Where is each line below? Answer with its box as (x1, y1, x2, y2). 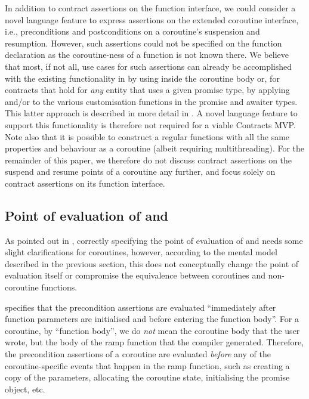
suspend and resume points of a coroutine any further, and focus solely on (5, 165, 276, 178)
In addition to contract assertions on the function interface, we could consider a (5, 2, 296, 14)
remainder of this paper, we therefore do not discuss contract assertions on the (5, 153, 292, 166)
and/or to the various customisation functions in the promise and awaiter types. (5, 95, 298, 107)
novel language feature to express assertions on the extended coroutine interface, (5, 13, 299, 26)
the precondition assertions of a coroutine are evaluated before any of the (5, 348, 271, 360)
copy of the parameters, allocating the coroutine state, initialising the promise (5, 371, 290, 383)
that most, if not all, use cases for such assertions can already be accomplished (5, 60, 292, 72)
